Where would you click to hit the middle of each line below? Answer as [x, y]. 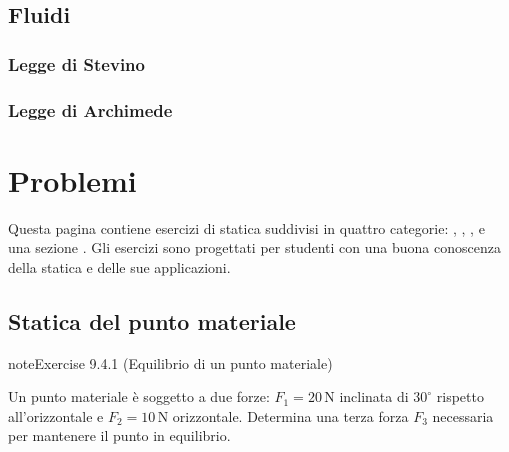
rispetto [460, 396]
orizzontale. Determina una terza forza [290, 415]
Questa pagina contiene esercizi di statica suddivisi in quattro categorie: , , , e [246, 227]
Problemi [72, 179]
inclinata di [374, 396]
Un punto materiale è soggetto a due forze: [139, 396]
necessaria [463, 415]
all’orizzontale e [56, 415]
